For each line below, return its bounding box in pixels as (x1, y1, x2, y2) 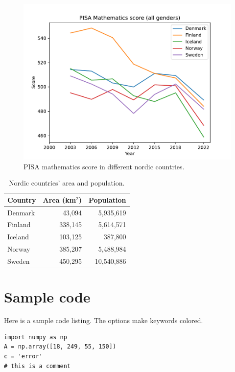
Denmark (7, 207, 35, 217)
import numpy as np (4, 333, 67, 341)
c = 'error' (4, 353, 43, 360)
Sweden (7, 256, 30, 266)
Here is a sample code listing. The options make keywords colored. (4, 315, 203, 325)
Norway (7, 244, 30, 254)
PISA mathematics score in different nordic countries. (23, 161, 185, 171)
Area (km (43, 194, 76, 205)
